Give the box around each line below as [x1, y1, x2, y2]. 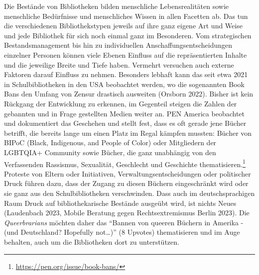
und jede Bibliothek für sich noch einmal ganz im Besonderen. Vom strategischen [4, 30, 252, 40]
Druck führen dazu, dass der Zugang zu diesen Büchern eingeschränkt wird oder [4, 178, 249, 188]
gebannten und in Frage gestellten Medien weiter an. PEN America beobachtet [4, 108, 245, 118]
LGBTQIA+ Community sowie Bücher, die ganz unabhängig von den [4, 147, 216, 157]
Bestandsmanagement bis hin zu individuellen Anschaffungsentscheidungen [4, 40, 233, 50]
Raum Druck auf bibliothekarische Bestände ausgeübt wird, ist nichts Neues [4, 197, 237, 208]
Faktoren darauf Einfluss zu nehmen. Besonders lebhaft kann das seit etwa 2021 [4, 69, 248, 80]
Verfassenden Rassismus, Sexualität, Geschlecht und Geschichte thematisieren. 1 [4, 157, 246, 169]
